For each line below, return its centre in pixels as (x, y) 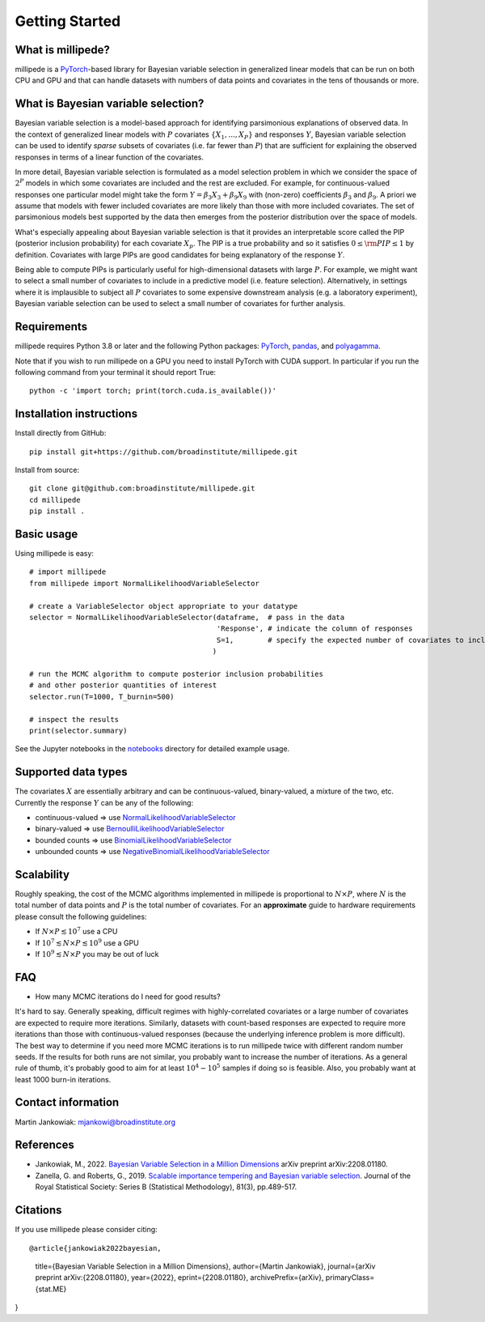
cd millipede (55, 499)
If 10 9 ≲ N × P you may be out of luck (97, 954)
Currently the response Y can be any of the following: (104, 802)
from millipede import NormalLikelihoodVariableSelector (145, 583)
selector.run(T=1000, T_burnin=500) (102, 697)
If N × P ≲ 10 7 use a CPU (76, 931)
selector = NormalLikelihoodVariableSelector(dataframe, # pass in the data (187, 618)
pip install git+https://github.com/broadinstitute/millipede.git (164, 452)
